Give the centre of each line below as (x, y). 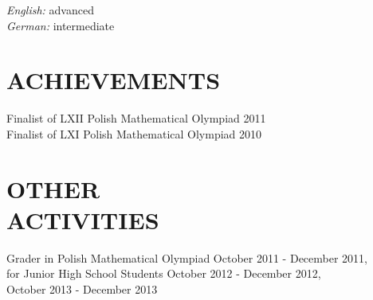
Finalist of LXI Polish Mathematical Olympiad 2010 (134, 133)
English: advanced (50, 10)
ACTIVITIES (83, 219)
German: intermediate (61, 25)
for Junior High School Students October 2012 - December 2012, (164, 273)
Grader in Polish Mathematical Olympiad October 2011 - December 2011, (187, 257)
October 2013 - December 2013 (82, 289)
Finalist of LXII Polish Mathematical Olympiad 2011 (136, 118)
